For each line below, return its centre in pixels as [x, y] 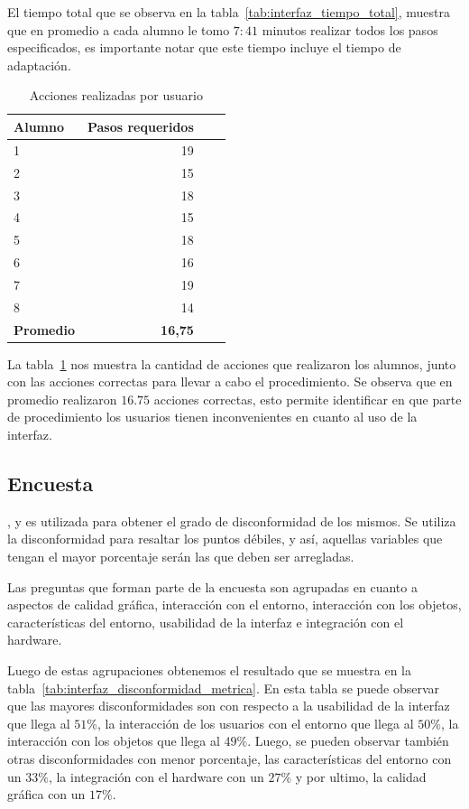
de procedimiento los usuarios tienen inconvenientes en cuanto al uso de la [212, 417]
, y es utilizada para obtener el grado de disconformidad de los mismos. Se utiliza [232, 521]
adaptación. [39, 65]
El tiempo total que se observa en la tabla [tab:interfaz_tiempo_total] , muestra [229, 12]
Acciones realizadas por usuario [116, 95]
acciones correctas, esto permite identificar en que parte [308, 399]
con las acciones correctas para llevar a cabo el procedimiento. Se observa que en [230, 381]
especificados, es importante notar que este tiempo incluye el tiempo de [204, 47]
